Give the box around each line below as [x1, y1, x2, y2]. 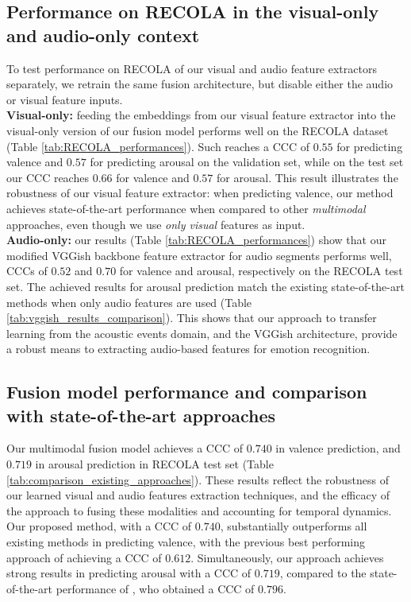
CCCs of [6, 262, 48, 279]
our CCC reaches [6, 169, 89, 185]
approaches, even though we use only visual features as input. [6, 216, 305, 232]
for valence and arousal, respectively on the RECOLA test [119, 262, 403, 279]
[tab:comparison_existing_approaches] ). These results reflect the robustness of [6, 471, 389, 487]
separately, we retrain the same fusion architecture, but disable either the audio [6, 76, 394, 92]
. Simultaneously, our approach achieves [190, 549, 384, 565]
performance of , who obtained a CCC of [56, 580, 255, 596]
